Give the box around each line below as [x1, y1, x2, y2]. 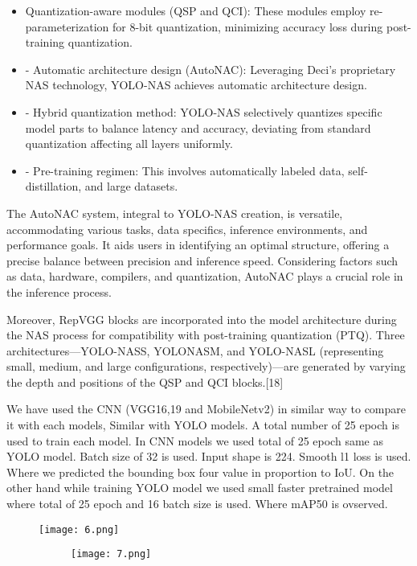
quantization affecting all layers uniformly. [25, 135, 233, 152]
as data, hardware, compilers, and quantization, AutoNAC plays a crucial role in [6, 268, 403, 285]
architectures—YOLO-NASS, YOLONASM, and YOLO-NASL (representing [6, 342, 384, 359]
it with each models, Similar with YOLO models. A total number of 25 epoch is [6, 416, 399, 433]
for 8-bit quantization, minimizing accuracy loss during [112, 18, 383, 35]
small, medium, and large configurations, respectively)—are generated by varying [6, 358, 406, 375]
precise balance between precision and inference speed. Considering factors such [6, 252, 399, 269]
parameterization [25, 18, 109, 35]
